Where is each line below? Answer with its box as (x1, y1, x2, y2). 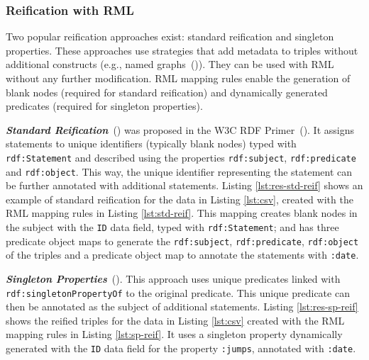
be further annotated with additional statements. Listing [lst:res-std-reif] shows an (6, 178, 363, 193)
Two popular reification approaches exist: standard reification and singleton (6, 29, 334, 44)
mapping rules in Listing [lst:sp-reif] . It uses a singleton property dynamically (6, 327, 343, 342)
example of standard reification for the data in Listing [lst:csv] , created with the (6, 191, 353, 206)
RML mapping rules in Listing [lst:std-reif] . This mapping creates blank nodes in (6, 206, 358, 220)
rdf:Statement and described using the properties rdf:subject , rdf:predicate (6, 150, 356, 164)
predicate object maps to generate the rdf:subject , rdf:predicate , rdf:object (6, 233, 359, 248)
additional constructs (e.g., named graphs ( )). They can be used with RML (6, 57, 334, 72)
